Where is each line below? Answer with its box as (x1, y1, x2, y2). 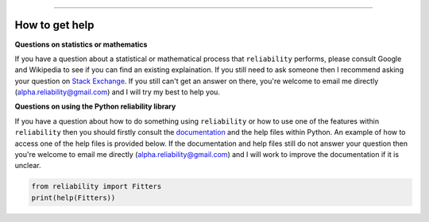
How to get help (14, 18, 95, 32)
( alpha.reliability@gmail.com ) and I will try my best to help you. (14, 87, 220, 97)
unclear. (14, 161, 41, 170)
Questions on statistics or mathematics (14, 40, 148, 49)
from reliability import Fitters (31, 182, 162, 191)
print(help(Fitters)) (31, 193, 116, 202)
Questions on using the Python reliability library (14, 101, 176, 111)
